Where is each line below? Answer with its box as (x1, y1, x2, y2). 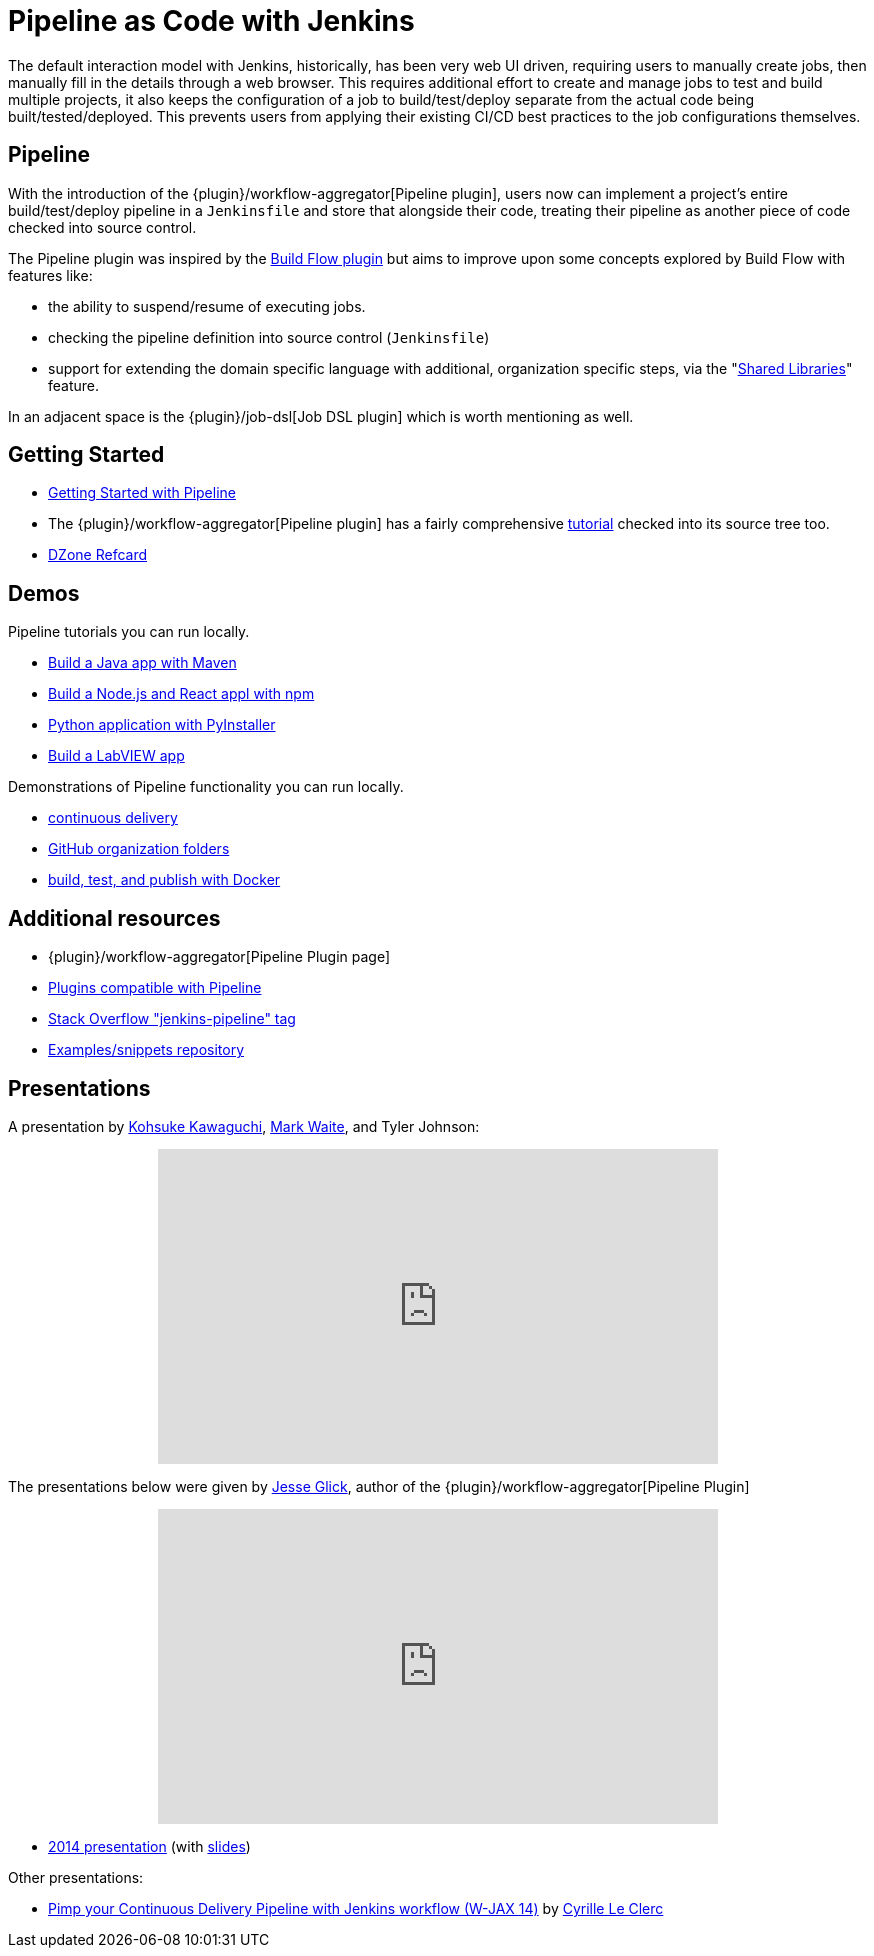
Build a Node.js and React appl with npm (48, 685, 315, 703)
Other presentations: (8, 1868, 144, 1886)
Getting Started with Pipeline (48, 484, 236, 502)
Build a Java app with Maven (48, 654, 237, 672)
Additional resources (8, 905, 221, 931)
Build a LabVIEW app (48, 747, 185, 765)
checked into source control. (8, 218, 197, 236)
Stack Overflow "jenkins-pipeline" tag (48, 1010, 296, 1028)
